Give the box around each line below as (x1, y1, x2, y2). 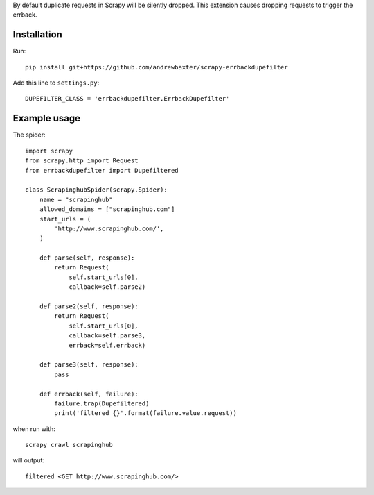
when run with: (12, 424, 55, 433)
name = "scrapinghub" (39, 195, 114, 203)
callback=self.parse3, (69, 332, 146, 339)
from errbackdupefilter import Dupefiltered (25, 167, 179, 174)
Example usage (12, 112, 81, 124)
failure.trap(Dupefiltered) (54, 399, 150, 408)
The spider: (12, 131, 46, 139)
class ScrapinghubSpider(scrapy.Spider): (25, 186, 168, 194)
